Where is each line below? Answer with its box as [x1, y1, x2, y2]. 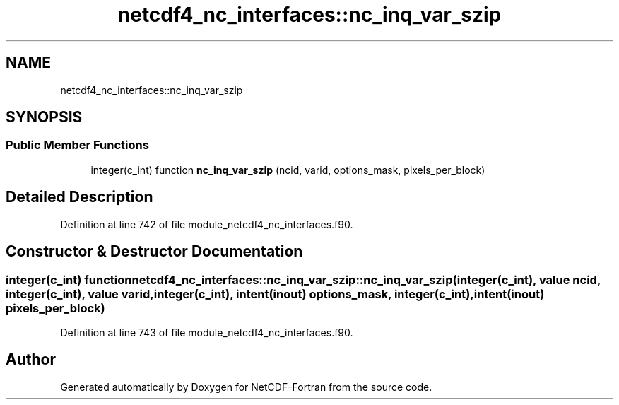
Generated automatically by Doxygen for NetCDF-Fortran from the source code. [60, 380, 432, 393]
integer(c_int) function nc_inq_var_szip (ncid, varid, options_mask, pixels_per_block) [90, 163, 485, 176]
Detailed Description [6, 188, 153, 206]
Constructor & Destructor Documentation [6, 242, 303, 261]
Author [6, 351, 56, 369]
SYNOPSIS [6, 108, 83, 127]
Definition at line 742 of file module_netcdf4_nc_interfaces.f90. [60, 218, 353, 230]
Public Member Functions [6, 138, 149, 153]
